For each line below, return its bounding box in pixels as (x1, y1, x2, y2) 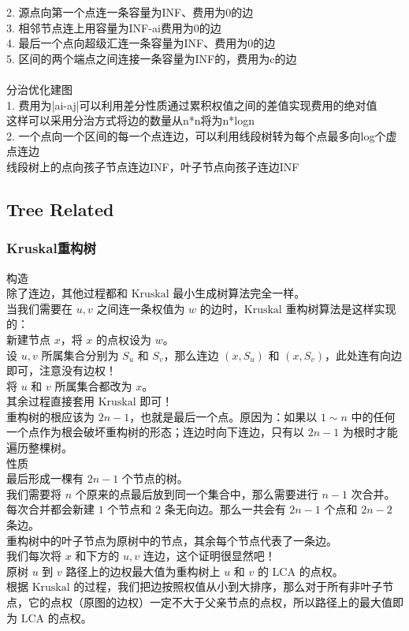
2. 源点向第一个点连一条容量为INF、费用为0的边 (6, 4, 254, 20)
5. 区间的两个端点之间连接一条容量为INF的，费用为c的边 (6, 50, 297, 66)
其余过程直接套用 (6, 393, 95, 409)
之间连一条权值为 (96, 300, 185, 316)
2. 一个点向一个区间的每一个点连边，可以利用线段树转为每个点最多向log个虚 (6, 127, 397, 144)
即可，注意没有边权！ (6, 362, 117, 379)
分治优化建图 (6, 80, 73, 97)
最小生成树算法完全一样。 (173, 285, 306, 301)
